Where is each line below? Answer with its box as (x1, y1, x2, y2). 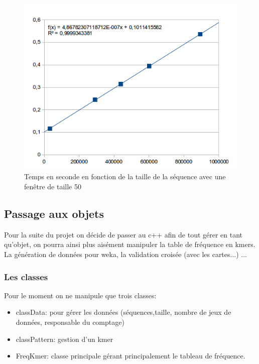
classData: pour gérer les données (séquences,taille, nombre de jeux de (16, 307, 231, 317)
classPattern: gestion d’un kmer (16, 333, 113, 344)
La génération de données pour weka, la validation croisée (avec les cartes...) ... (4, 249, 247, 260)
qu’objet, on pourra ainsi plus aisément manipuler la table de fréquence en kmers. (4, 239, 255, 250)
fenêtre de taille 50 (24, 181, 81, 192)
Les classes (4, 270, 48, 283)
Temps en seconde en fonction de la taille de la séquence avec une (24, 171, 226, 182)
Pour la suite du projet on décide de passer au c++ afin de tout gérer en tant (4, 229, 243, 239)
